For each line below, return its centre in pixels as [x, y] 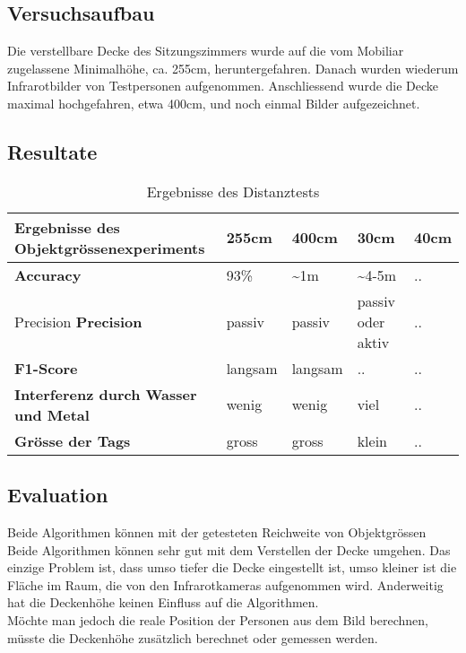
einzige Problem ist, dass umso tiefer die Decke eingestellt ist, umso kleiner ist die [232, 567]
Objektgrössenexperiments [110, 248]
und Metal [52, 414]
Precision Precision [78, 321]
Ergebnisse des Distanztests [233, 191]
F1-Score [46, 368]
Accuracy [48, 274]
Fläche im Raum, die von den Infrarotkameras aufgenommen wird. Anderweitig [225, 584]
